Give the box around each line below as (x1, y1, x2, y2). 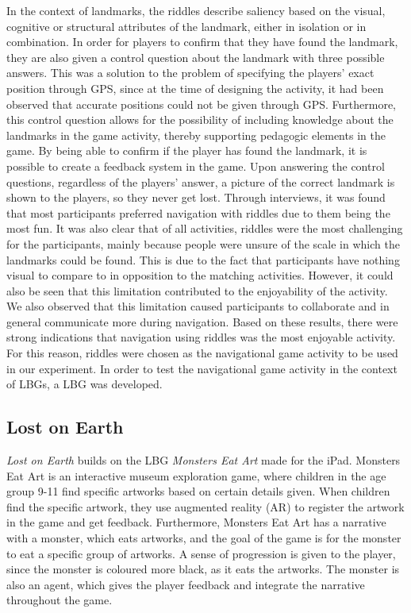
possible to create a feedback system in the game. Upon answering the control (6, 157, 385, 174)
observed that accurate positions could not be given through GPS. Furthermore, (6, 95, 397, 112)
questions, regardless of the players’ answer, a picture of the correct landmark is (6, 173, 395, 190)
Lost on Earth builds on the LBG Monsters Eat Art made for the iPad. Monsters (6, 452, 401, 468)
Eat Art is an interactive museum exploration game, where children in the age (6, 467, 386, 484)
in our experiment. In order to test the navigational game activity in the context (6, 360, 398, 376)
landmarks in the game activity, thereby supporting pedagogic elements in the (6, 126, 386, 143)
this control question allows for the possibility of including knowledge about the (6, 111, 394, 128)
